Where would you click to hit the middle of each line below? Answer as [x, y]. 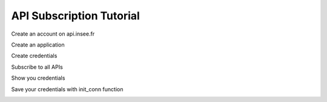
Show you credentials [38, 78]
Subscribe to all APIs [37, 67]
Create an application [38, 45]
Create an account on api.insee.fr [53, 34]
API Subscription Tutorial [76, 16]
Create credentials [34, 56]
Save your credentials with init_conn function [67, 89]
